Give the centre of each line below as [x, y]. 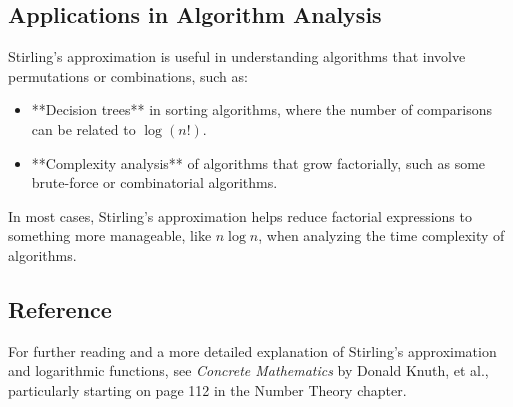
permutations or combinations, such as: [128, 75]
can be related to [83, 128]
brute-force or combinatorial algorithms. [154, 182]
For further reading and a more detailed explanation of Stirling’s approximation [252, 350]
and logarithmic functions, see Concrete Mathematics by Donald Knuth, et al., [248, 370]
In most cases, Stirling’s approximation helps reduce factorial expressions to [240, 215]
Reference [60, 308]
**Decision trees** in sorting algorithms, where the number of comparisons [261, 109]
